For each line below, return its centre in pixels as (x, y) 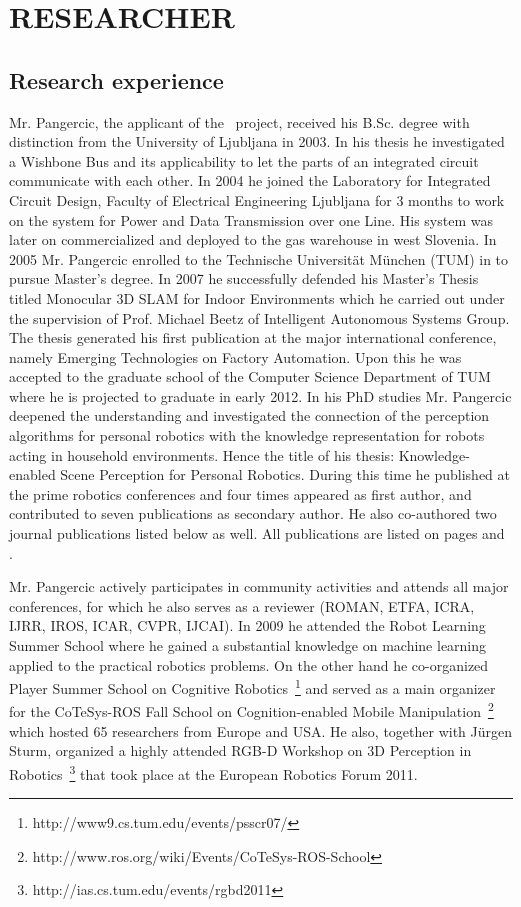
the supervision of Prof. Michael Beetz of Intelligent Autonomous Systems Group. (259, 317)
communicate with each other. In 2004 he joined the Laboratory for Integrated (250, 180)
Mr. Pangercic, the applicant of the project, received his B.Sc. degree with (239, 121)
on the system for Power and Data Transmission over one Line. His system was (251, 219)
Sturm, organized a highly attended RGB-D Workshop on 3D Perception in (240, 750)
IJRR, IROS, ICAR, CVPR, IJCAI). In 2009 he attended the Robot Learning (247, 625)
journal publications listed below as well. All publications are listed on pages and (257, 533)
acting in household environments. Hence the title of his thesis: (202, 454)
